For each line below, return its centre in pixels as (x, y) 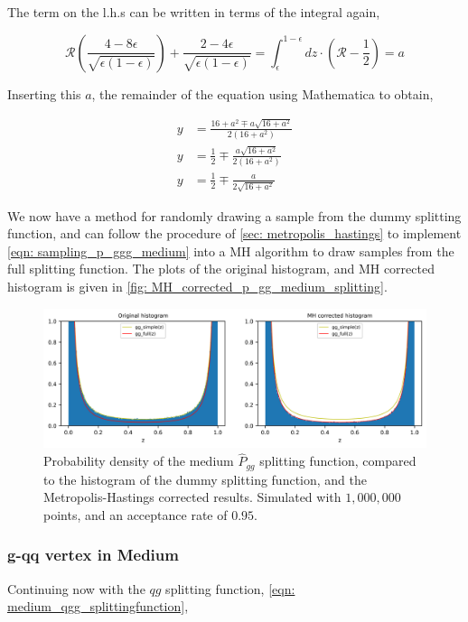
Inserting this (44, 93)
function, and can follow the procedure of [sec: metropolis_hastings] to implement (234, 233)
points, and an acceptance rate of (136, 514)
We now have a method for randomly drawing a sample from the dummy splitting (234, 215)
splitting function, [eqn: (230, 588)
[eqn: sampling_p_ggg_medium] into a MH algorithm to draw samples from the (231, 251)
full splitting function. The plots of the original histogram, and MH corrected (221, 269)
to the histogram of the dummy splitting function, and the (206, 479)
